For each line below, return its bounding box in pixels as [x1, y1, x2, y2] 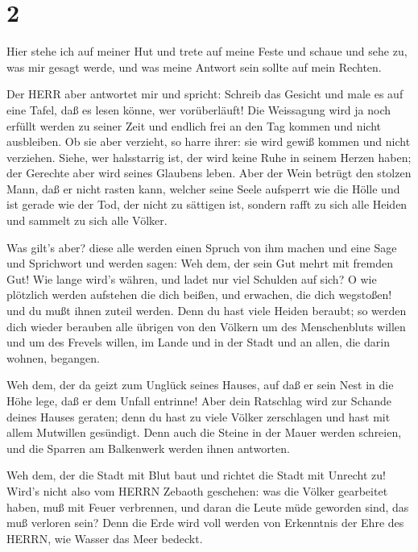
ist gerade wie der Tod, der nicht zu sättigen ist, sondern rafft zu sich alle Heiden [6, 196, 408, 213]
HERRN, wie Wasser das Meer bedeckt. [6, 529, 203, 546]
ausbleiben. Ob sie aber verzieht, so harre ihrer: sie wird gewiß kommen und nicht [6, 133, 411, 150]
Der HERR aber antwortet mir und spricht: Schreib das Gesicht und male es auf [6, 85, 404, 102]
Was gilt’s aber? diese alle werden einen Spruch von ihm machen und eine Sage [6, 239, 397, 255]
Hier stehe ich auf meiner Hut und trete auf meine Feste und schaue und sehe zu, [6, 43, 408, 60]
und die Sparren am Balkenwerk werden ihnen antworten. [6, 439, 290, 456]
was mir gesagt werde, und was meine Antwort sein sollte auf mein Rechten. [6, 58, 382, 75]
